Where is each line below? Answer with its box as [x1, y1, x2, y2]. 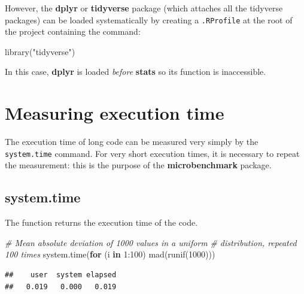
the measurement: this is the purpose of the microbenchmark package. [5, 159, 272, 171]
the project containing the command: [5, 25, 141, 38]
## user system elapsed [5, 270, 117, 279]
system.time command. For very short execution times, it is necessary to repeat [5, 147, 300, 159]
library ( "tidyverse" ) [5, 45, 75, 57]
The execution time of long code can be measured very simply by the [5, 135, 259, 148]
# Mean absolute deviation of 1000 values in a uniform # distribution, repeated [5, 236, 297, 248]
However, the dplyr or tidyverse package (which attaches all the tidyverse [5, 2, 283, 14]
